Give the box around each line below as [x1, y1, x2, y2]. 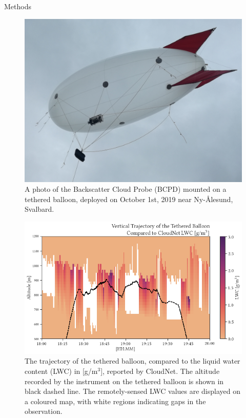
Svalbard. [25, 204, 54, 214]
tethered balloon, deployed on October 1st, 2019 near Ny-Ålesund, [25, 193, 233, 204]
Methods [4, 1, 31, 11]
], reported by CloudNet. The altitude [100, 365, 220, 376]
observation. [25, 406, 63, 416]
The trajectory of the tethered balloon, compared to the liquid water [25, 355, 240, 366]
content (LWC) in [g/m [25, 365, 98, 376]
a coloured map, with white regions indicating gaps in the [25, 395, 206, 406]
